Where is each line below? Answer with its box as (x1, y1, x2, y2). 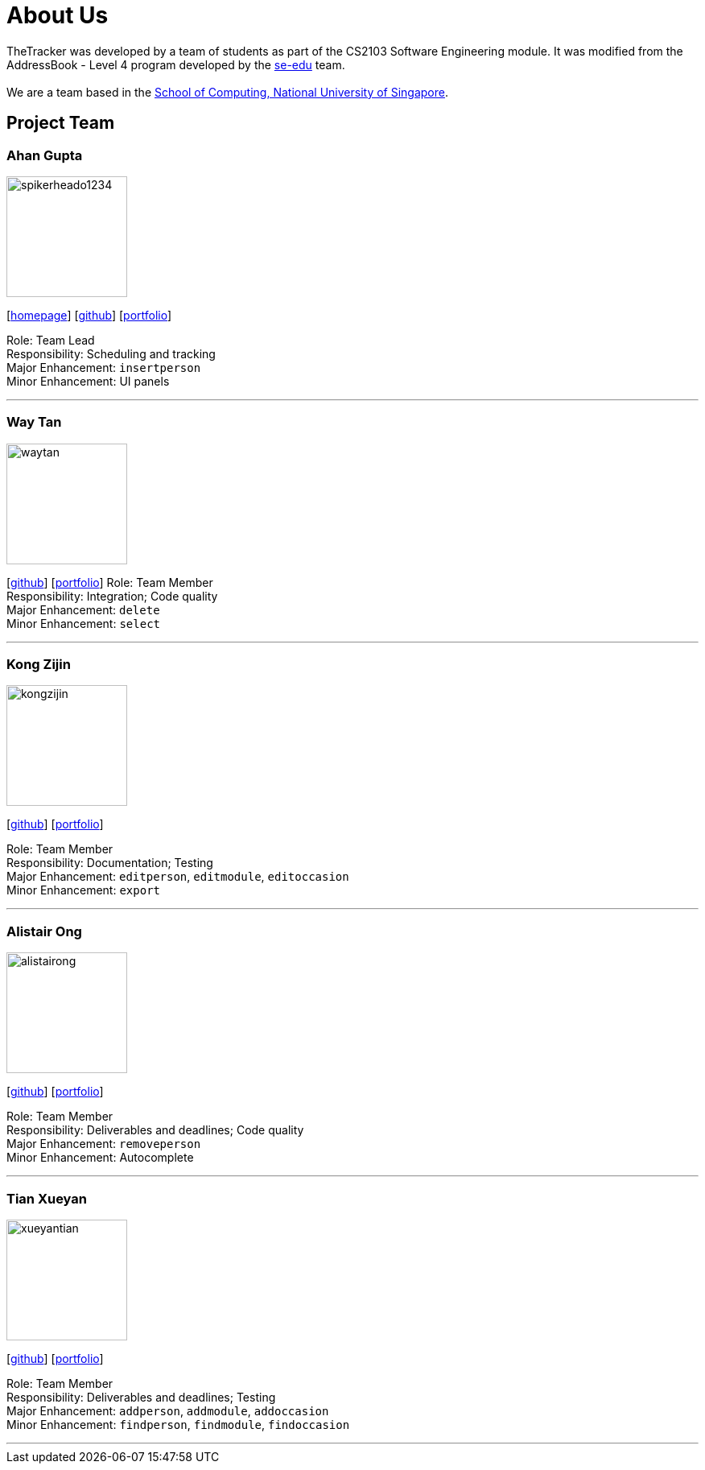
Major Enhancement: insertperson (6, 360, 201, 374)
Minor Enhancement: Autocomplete (6, 1150, 194, 1165)
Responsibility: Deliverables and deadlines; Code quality (6, 1123, 304, 1138)
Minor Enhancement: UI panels (6, 374, 170, 388)
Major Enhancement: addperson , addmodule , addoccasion (6, 1403, 329, 1418)
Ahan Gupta (6, 147, 83, 163)
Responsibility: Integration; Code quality (6, 588, 218, 603)
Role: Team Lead (6, 332, 95, 347)
